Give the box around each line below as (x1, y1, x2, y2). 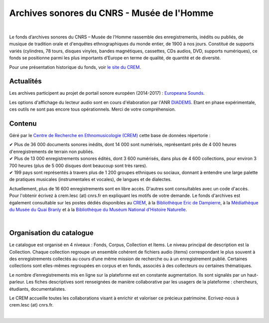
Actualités (9, 77, 42, 86)
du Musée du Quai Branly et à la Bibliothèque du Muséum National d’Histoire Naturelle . (9, 207, 187, 212)
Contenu (9, 120, 37, 128)
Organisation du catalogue (9, 229, 94, 237)
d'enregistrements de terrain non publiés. (9, 149, 94, 155)
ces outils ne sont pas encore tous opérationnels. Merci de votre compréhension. (9, 106, 176, 112)
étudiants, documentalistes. (9, 286, 66, 292)
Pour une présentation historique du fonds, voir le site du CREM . (9, 64, 141, 70)
